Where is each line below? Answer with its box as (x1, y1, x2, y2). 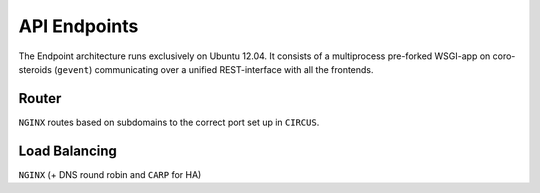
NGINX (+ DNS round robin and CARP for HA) (18, 168, 202, 180)
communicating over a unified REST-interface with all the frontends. (94, 63, 374, 75)
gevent (56, 64, 90, 75)
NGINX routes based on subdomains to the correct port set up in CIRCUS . (18, 116, 320, 128)
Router (18, 90, 62, 107)
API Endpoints (18, 15, 139, 37)
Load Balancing (18, 142, 117, 159)
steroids (18, 63, 52, 75)
